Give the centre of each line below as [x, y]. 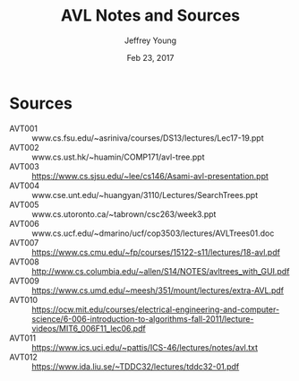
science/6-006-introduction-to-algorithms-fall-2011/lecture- [143, 318]
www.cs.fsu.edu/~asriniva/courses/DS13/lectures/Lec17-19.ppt [148, 138]
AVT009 [25, 281]
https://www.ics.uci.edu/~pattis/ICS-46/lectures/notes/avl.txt [145, 347]
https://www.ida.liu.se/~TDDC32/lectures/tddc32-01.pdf [136, 366]
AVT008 [25, 262]
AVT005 [24, 204]
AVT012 [23, 357]
